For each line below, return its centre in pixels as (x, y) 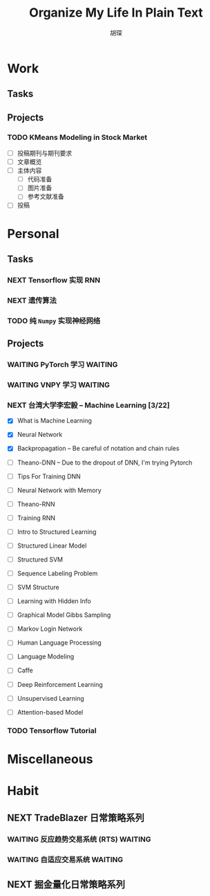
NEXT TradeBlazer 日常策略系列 (76, 818)
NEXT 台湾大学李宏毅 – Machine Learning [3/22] (89, 405)
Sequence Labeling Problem (57, 573)
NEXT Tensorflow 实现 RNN (54, 280)
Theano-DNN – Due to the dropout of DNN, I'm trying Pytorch (105, 463)
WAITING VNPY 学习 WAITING (59, 385)
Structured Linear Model (52, 546)
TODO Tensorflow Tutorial (52, 731)
